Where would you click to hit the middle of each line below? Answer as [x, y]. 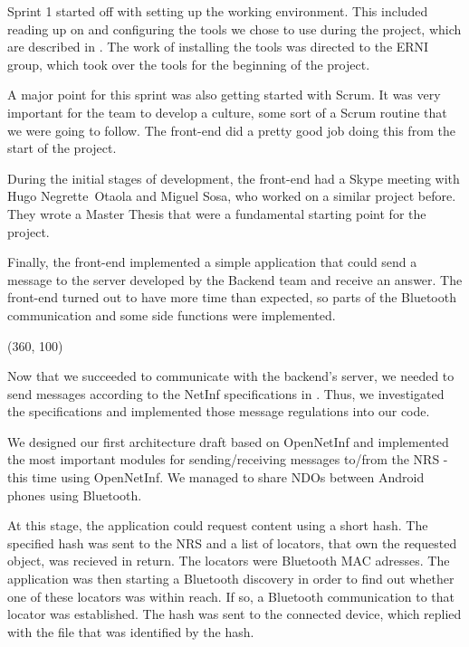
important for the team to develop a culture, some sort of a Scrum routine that [227, 112]
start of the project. [62, 148]
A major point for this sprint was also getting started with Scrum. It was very [224, 95]
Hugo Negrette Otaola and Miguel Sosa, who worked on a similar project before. [232, 196]
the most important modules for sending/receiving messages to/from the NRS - [228, 459]
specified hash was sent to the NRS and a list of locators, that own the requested [232, 542]
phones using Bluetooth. [75, 495]
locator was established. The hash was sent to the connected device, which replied [234, 614]
